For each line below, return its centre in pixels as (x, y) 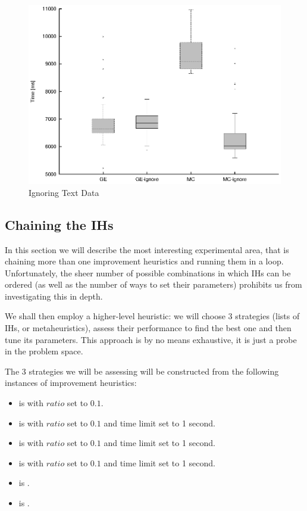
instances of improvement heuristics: (71, 383)
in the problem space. (44, 351)
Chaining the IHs (59, 224)
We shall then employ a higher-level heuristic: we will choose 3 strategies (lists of (152, 316)
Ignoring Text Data (64, 192)
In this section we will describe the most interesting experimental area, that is (147, 249)
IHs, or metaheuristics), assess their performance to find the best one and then (148, 328)
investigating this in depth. (54, 296)
